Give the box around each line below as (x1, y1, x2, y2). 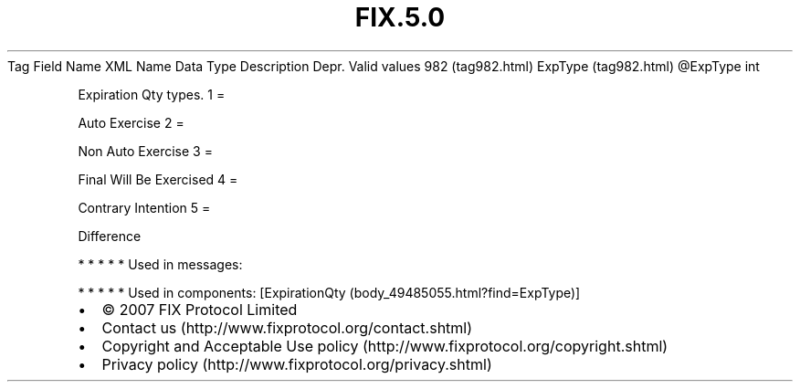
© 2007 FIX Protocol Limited (101, 300, 298, 319)
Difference (78, 227, 142, 244)
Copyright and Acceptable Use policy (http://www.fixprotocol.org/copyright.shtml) (101, 336, 668, 355)
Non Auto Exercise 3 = (78, 142, 213, 159)
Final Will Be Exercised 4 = (78, 171, 238, 187)
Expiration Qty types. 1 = (78, 86, 226, 102)
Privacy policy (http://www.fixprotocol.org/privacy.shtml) (101, 354, 492, 373)
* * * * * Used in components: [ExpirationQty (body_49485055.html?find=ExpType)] (78, 284, 581, 300)
